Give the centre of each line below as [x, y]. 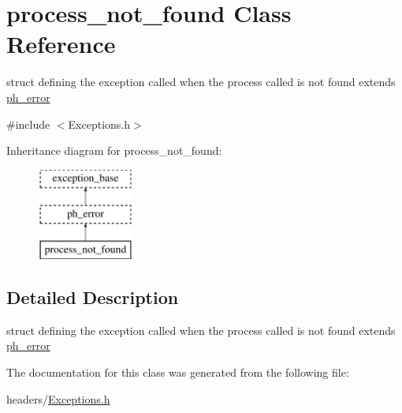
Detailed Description [93, 297]
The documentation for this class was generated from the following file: [178, 372]
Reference [61, 44]
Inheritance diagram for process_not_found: [114, 150]
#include [28, 124]
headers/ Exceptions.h [58, 398]
